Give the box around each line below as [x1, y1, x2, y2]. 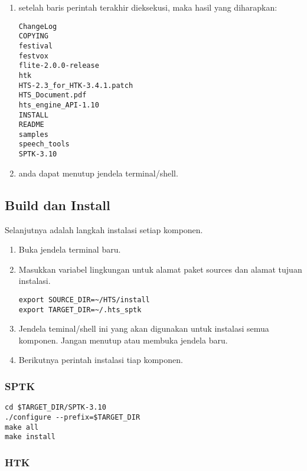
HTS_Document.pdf [18, 91, 87, 100]
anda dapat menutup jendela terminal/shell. [18, 166, 178, 179]
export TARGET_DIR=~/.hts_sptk [18, 305, 142, 314]
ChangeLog [18, 22, 57, 31]
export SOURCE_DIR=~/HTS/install [18, 295, 150, 304]
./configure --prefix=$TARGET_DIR [5, 413, 141, 421]
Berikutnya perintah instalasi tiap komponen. [18, 354, 183, 366]
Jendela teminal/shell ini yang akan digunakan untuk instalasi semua [18, 322, 269, 335]
